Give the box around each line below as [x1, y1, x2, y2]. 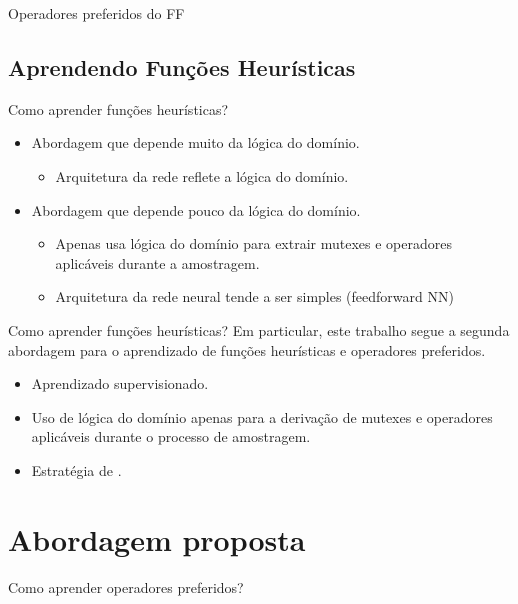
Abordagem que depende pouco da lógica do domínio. [31, 199, 361, 220]
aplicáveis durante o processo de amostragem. [31, 426, 311, 447]
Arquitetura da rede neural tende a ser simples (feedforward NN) [55, 286, 454, 307]
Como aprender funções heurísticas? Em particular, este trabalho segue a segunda [8, 319, 510, 340]
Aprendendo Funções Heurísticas [8, 51, 356, 82]
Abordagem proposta [8, 518, 306, 559]
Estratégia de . [31, 459, 122, 480]
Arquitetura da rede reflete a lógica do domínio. [55, 165, 349, 186]
